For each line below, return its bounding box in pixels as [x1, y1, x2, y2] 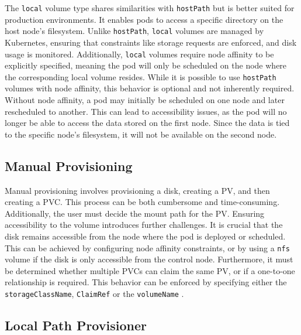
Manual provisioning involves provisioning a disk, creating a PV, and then [5, 184, 270, 196]
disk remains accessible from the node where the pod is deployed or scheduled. [5, 230, 286, 242]
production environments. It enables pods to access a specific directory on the [5, 13, 283, 25]
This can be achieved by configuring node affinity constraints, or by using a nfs [5, 241, 290, 254]
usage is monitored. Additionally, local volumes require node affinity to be [5, 47, 274, 60]
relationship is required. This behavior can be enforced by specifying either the [5, 276, 287, 288]
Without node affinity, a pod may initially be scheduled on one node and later [5, 94, 285, 105]
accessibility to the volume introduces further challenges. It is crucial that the [5, 218, 283, 231]
